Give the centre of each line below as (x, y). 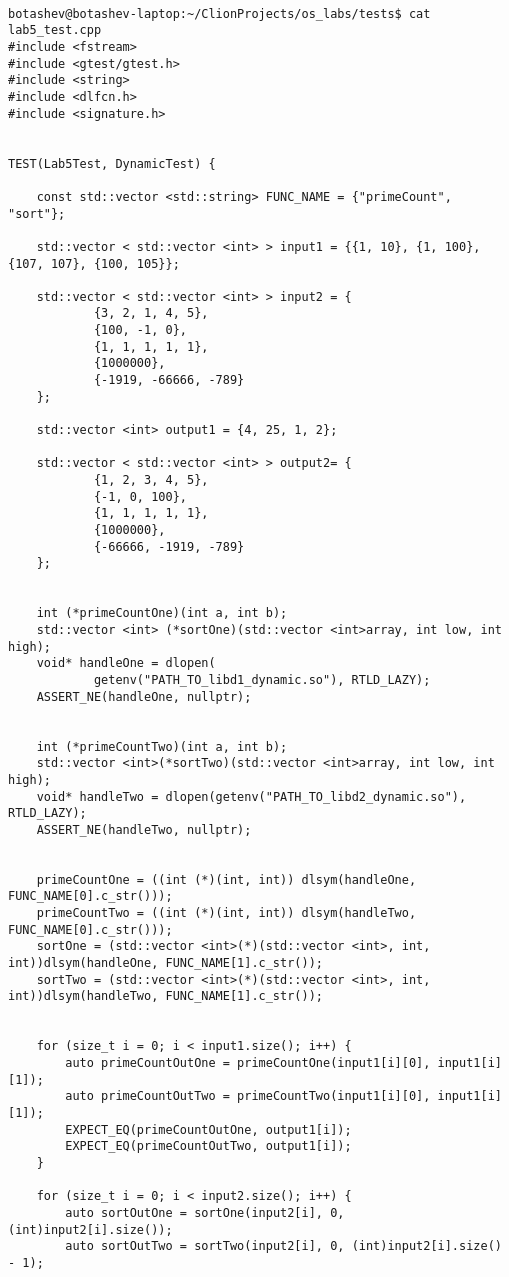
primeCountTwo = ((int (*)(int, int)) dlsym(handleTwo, (226, 913)
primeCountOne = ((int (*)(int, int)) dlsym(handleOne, (226, 879)
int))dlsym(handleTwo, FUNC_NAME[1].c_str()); (165, 996)
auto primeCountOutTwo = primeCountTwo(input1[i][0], (248, 1096)
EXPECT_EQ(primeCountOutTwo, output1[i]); (208, 1146)
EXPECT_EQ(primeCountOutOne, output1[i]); (208, 1129)
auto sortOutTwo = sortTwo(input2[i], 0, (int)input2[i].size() (283, 1246)
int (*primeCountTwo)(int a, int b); (162, 746)
